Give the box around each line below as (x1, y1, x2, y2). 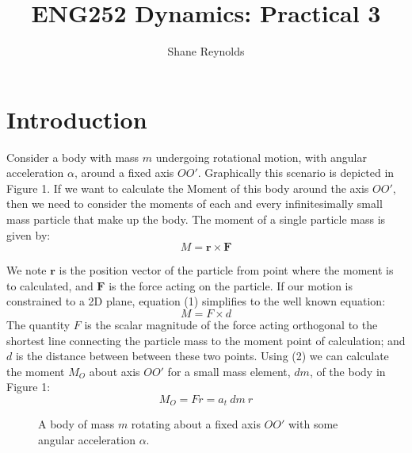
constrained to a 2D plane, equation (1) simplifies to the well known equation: (6, 293, 386, 309)
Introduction (6, 102, 147, 135)
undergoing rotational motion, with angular (155, 148, 367, 165)
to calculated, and (6, 277, 93, 294)
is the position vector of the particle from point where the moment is (59, 262, 394, 278)
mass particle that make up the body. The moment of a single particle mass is (6, 211, 386, 228)
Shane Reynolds (167, 43, 245, 60)
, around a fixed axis (74, 164, 174, 181)
